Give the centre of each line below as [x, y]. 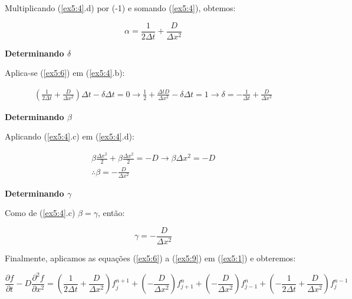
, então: [111, 213]
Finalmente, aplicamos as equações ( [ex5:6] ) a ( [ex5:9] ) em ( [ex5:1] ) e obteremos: [150, 258]
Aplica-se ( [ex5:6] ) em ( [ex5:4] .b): [65, 73]
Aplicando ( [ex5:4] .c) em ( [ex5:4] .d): [70, 136]
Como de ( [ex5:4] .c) [40, 213]
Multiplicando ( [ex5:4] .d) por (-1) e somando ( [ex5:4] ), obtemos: [120, 8]
